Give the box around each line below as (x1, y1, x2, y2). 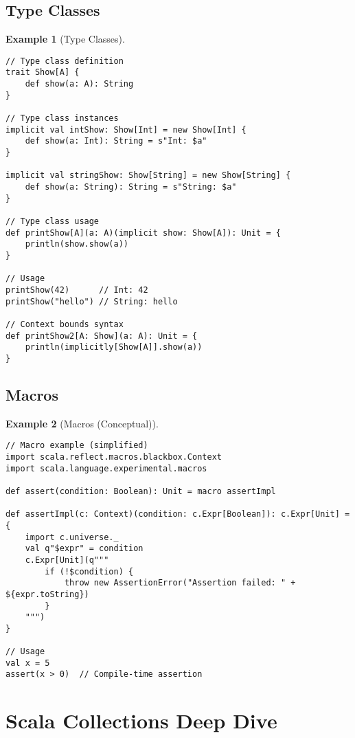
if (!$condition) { (45, 566, 134, 577)
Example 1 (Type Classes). (5, 32, 125, 46)
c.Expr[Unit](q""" (25, 555, 109, 565)
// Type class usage (5, 216, 100, 226)
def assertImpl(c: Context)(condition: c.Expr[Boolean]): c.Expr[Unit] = (5, 509, 350, 519)
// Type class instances (5, 113, 119, 124)
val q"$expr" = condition (25, 544, 144, 554)
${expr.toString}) (5, 589, 89, 599)
